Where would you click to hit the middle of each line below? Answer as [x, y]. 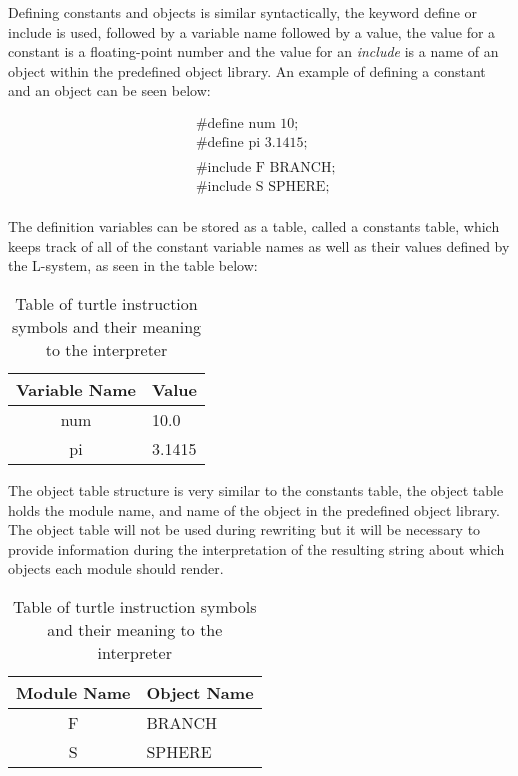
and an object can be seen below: [109, 90]
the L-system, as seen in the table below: [133, 265]
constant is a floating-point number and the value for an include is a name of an [253, 51]
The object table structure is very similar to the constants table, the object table [256, 489]
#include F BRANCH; [265, 168]
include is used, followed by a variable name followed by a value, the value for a [252, 31]
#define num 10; [247, 123]
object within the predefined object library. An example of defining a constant [247, 70]
